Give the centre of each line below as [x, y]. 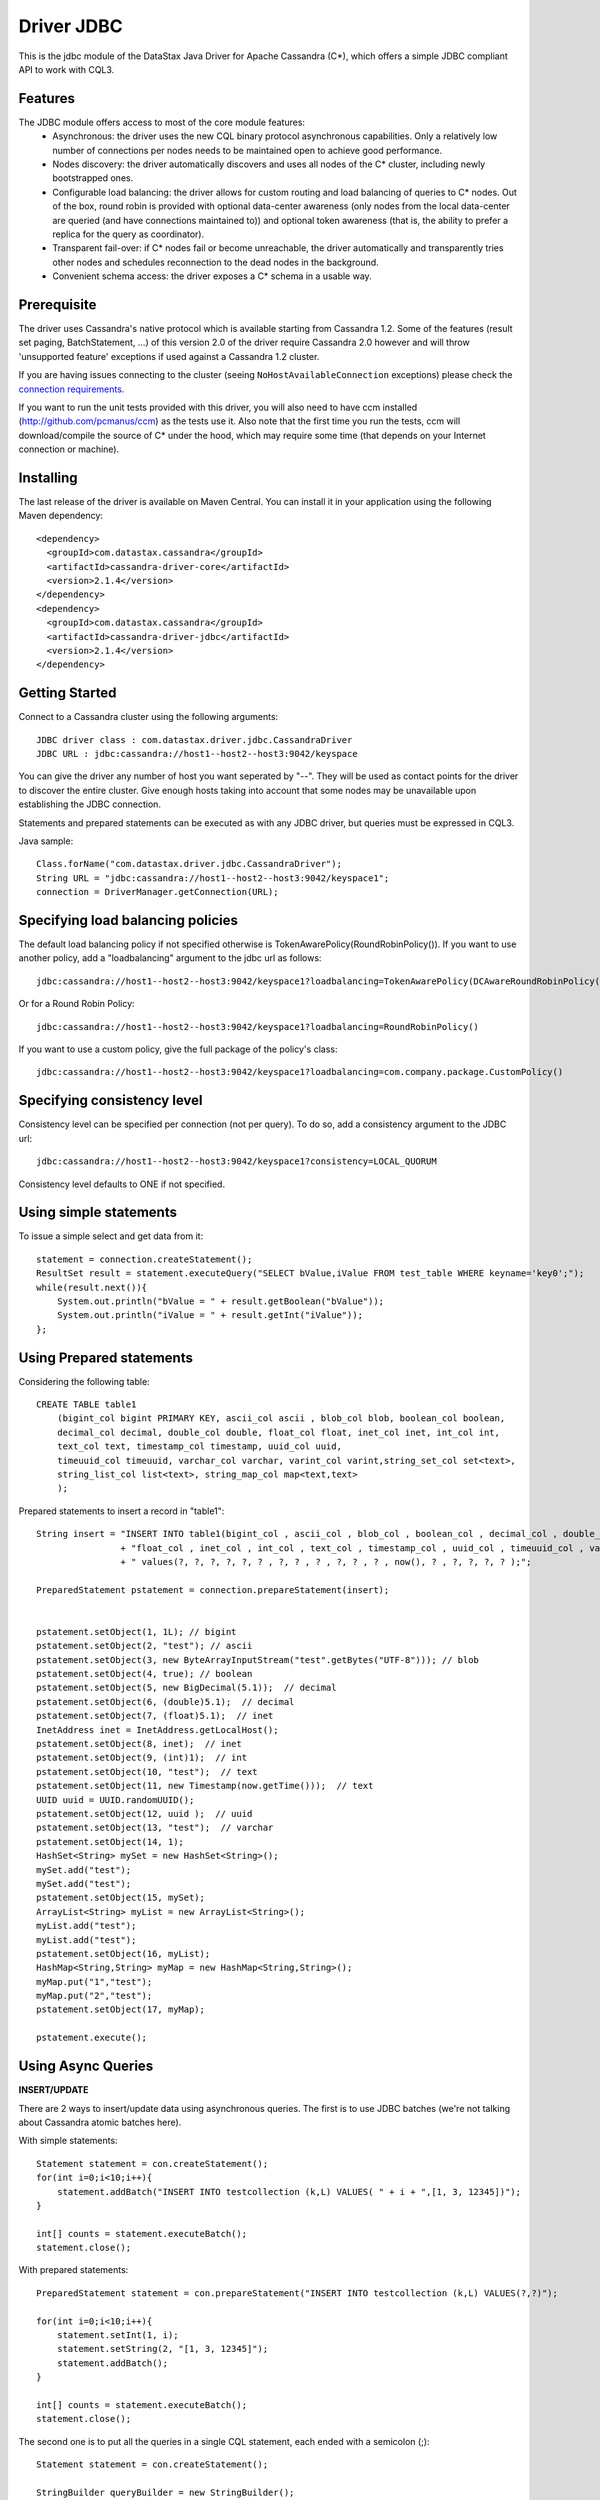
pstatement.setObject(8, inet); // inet [139, 1744]
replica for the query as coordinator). [128, 234]
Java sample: [46, 841]
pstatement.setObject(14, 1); [110, 1841]
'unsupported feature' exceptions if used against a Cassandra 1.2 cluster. [169, 356]
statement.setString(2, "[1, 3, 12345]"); [162, 2349]
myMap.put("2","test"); [94, 1996]
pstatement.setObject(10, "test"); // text [147, 1771]
